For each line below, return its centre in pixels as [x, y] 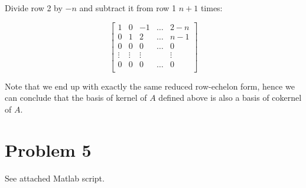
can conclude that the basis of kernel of [76, 98]
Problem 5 [48, 149]
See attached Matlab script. [55, 178]
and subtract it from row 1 [128, 8]
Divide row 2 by [34, 8]
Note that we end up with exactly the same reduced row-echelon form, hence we [150, 86]
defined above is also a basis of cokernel [230, 98]
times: [211, 8]
